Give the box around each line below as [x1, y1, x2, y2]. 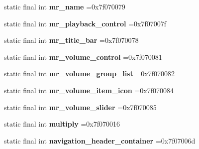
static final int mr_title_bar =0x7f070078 [4, 35, 139, 45]
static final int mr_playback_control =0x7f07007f [4, 18, 166, 28]
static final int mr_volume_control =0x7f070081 [4, 51, 162, 62]
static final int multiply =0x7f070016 [4, 119, 120, 129]
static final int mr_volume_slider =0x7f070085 [4, 102, 157, 112]
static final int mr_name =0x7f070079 [4, 1, 125, 11]
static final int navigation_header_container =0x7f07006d [4, 135, 196, 146]
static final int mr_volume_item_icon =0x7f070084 [4, 85, 174, 95]
